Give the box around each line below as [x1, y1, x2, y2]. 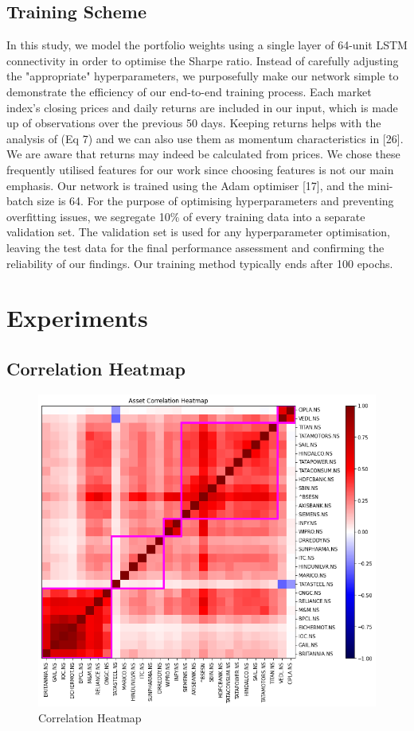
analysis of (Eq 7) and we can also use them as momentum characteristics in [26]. [6, 130, 404, 146]
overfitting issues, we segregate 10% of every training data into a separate [6, 208, 365, 224]
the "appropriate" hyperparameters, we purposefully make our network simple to [6, 68, 399, 84]
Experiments [6, 301, 148, 334]
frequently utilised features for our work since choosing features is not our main [6, 161, 394, 177]
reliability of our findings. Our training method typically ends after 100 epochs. [6, 255, 393, 271]
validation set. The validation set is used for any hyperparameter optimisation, [6, 224, 391, 240]
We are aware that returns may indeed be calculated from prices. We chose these [6, 146, 400, 162]
